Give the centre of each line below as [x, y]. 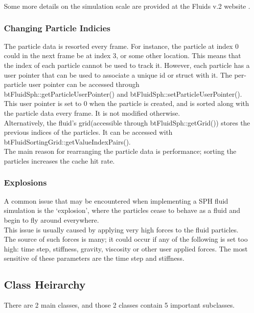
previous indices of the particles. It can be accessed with [88, 132]
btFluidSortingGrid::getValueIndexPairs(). [67, 141]
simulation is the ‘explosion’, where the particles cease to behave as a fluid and [122, 210]
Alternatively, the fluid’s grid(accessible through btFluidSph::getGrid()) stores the [127, 122]
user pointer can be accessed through [84, 84]
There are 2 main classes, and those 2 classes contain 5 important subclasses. [119, 305]
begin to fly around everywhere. [52, 219]
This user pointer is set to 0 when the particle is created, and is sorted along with [127, 103]
